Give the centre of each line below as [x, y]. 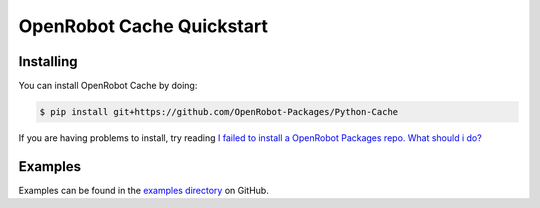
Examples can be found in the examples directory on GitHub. [143, 190]
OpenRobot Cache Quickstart [143, 26]
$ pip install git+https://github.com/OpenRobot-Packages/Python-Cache [219, 112]
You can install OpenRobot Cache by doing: [108, 86]
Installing [48, 61]
